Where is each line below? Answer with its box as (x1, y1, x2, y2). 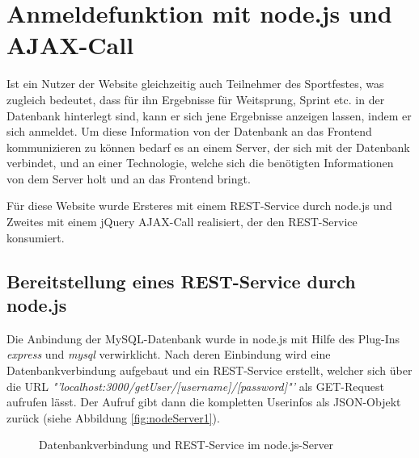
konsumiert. (6, 229, 65, 246)
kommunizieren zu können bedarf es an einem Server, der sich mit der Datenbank (6, 138, 410, 155)
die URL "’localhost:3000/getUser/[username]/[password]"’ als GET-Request (6, 377, 384, 394)
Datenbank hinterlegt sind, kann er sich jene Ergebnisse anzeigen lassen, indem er (6, 107, 412, 124)
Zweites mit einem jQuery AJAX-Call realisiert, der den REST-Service (6, 213, 358, 230)
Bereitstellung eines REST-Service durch (6, 268, 356, 293)
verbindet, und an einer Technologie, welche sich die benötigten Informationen (6, 154, 394, 171)
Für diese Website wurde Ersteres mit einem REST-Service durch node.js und (6, 197, 392, 214)
